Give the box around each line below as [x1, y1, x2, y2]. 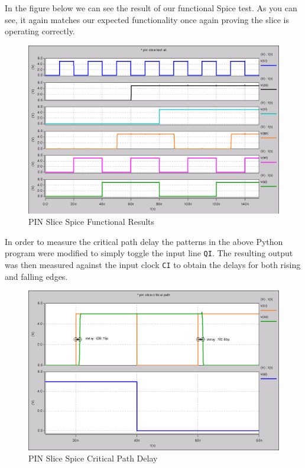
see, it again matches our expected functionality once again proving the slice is [5, 13, 290, 25]
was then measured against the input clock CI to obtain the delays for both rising [5, 259, 301, 270]
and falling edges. [5, 270, 68, 282]
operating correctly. [5, 25, 75, 37]
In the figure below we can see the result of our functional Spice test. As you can [5, 2, 297, 14]
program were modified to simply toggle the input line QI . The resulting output [5, 247, 293, 259]
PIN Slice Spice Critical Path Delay [28, 452, 158, 464]
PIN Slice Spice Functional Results [28, 215, 155, 228]
